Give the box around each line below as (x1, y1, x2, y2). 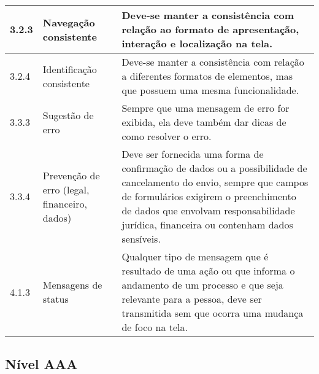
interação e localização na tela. (121, 36, 273, 50)
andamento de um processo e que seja (121, 278, 283, 292)
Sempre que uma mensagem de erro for (121, 101, 290, 115)
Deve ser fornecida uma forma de (121, 147, 264, 161)
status (42, 292, 69, 306)
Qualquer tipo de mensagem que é (121, 249, 269, 263)
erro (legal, (42, 182, 90, 197)
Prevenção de (42, 168, 100, 182)
